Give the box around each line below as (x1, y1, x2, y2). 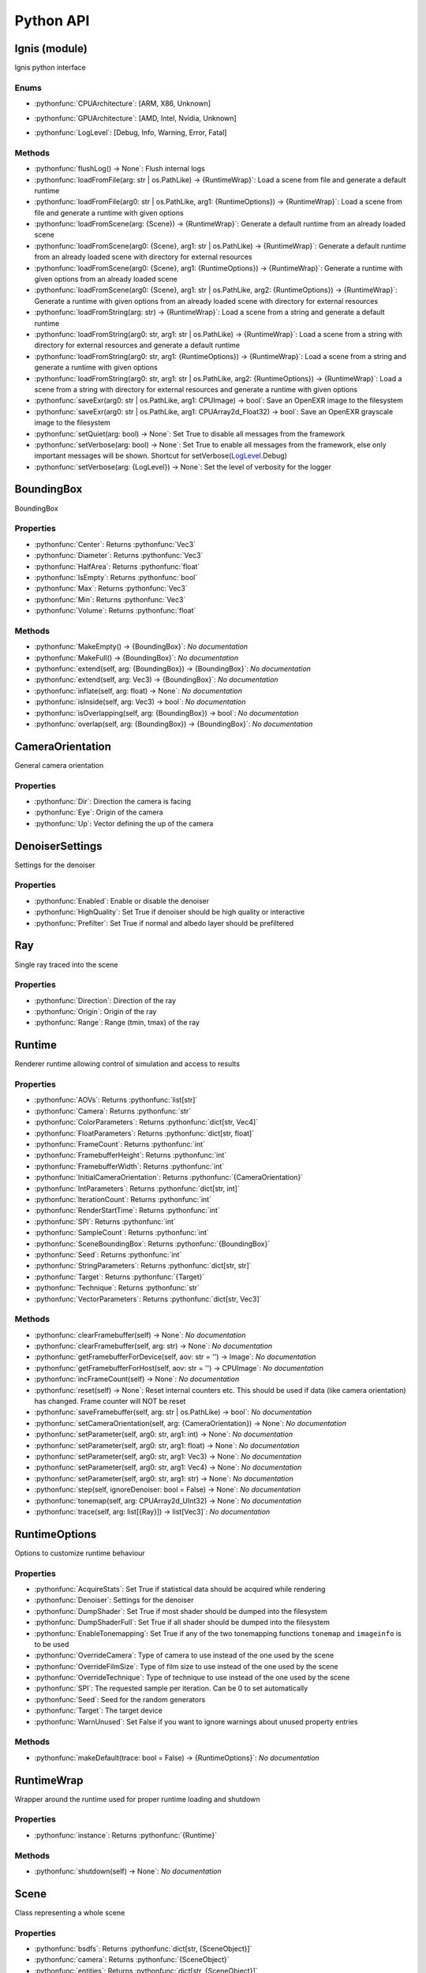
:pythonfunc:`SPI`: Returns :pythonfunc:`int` (34, 1216, 177, 1226)
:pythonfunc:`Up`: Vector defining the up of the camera (34, 818, 214, 828)
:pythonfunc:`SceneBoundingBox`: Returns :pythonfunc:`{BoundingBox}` (34, 1239, 271, 1249)
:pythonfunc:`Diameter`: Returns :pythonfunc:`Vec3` (34, 551, 204, 560)
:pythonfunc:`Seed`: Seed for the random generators (34, 1694, 206, 1704)
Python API (14, 12, 90, 29)
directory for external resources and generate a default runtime (34, 340, 241, 350)
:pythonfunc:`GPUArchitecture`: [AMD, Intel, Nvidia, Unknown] (34, 113, 237, 122)
